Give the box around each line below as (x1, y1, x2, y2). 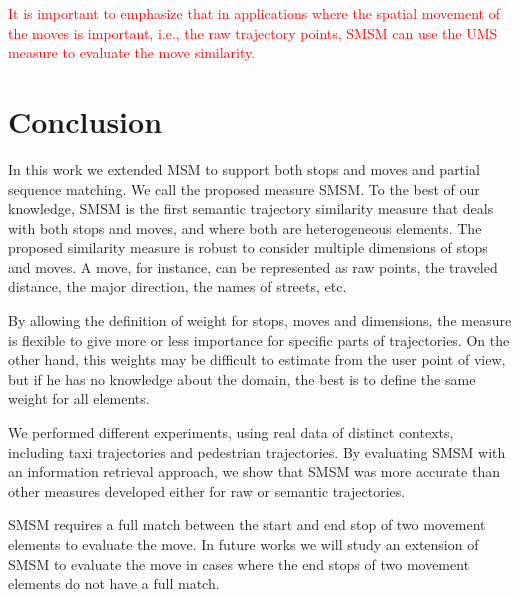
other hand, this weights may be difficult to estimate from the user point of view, (8, 349, 506, 370)
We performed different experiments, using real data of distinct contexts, (8, 422, 454, 443)
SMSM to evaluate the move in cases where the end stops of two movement (8, 553, 470, 574)
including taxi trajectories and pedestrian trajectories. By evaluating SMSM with (8, 441, 506, 462)
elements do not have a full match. (8, 573, 220, 594)
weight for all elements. (8, 388, 150, 409)
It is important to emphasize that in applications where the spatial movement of (8, 3, 500, 23)
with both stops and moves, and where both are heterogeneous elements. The (8, 217, 482, 238)
